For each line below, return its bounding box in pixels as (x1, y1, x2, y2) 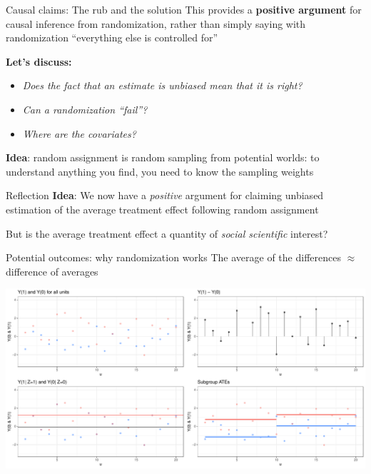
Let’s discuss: (6, 54, 72, 69)
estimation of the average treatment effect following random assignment (6, 201, 319, 216)
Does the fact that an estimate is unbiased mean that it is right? (22, 78, 303, 93)
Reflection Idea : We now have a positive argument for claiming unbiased (6, 188, 324, 203)
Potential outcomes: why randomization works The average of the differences (6, 250, 341, 265)
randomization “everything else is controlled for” (6, 30, 218, 45)
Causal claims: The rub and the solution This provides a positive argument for (6, 2, 362, 16)
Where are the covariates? (22, 126, 136, 141)
